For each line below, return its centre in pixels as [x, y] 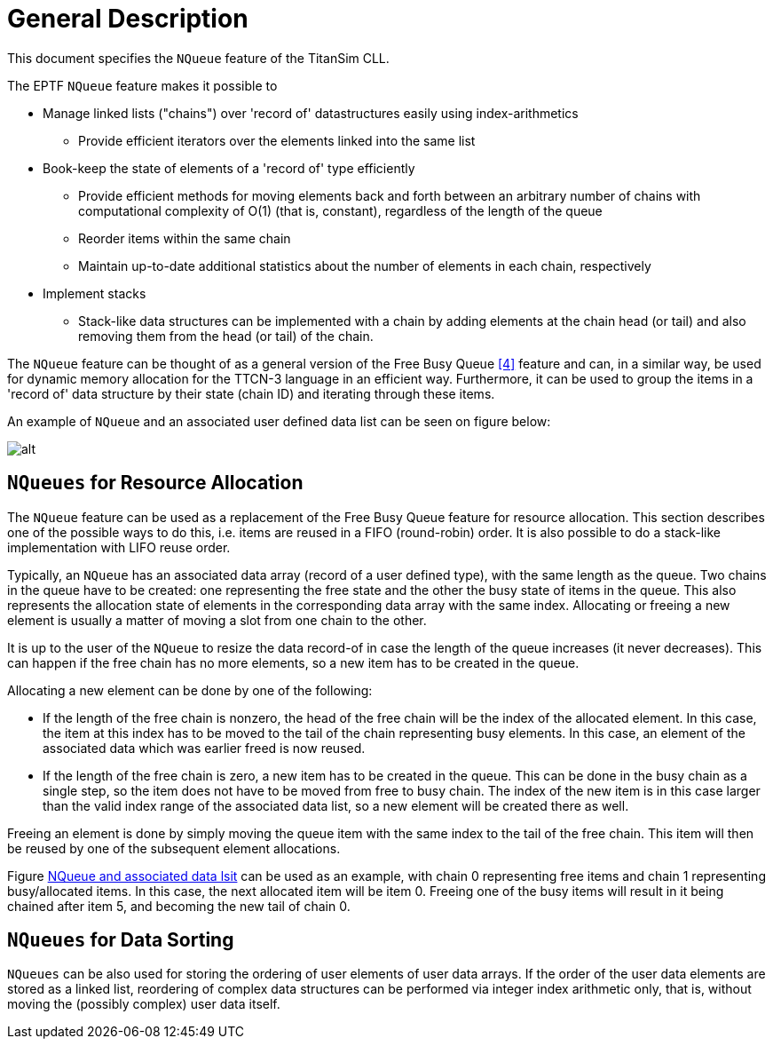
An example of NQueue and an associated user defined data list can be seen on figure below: [279, 421]
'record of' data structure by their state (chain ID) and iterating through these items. [251, 393]
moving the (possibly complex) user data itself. [144, 1004]
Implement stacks [95, 293]
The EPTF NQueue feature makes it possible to [142, 85]
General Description [128, 19]
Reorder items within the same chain [185, 238]
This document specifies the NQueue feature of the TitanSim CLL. [198, 58]
